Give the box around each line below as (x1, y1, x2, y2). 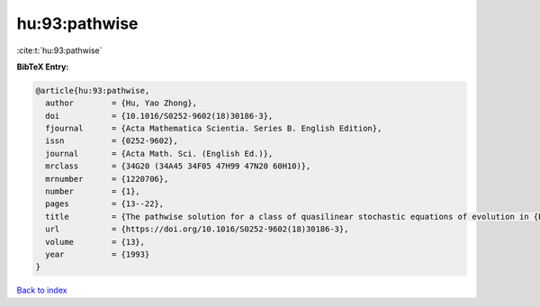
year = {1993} (45, 249, 150, 259)
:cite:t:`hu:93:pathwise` (16, 45, 103, 56)
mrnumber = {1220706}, (45, 174, 169, 184)
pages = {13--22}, (45, 199, 165, 209)
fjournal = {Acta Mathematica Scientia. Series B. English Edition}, (45, 123, 382, 134)
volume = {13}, (45, 237, 146, 247)
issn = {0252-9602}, (45, 136, 179, 146)
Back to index (16, 284, 67, 296)
